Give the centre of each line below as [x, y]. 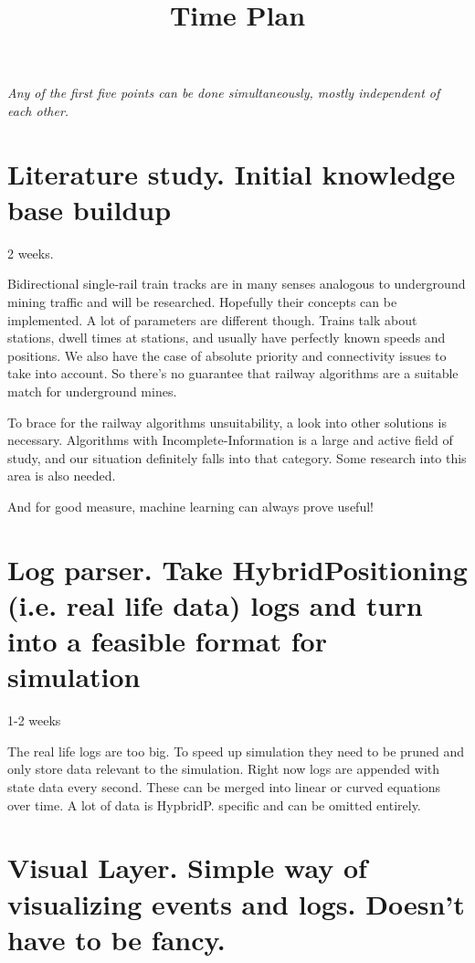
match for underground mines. [92, 392]
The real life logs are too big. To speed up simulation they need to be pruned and [236, 751]
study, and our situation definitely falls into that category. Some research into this [237, 457]
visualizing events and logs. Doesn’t [236, 903]
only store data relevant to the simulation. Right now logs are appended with [224, 769]
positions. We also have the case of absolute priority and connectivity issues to [227, 355]
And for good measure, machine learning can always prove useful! [190, 506]
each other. [38, 110]
